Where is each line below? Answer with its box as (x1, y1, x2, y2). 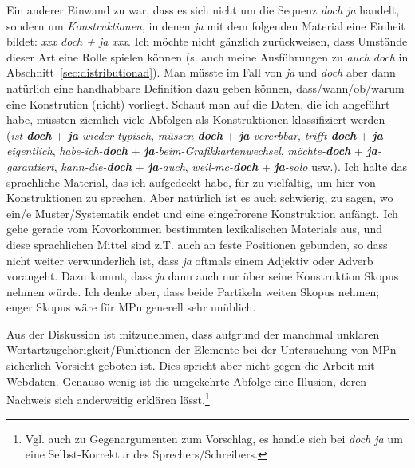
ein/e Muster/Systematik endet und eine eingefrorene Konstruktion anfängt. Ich (6, 204, 398, 221)
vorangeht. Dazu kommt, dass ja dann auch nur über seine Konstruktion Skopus (6, 268, 399, 284)
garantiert (6, 157, 54, 174)
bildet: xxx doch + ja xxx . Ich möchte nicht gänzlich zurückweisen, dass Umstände (6, 33, 408, 50)
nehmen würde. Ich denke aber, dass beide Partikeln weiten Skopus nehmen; (6, 283, 380, 299)
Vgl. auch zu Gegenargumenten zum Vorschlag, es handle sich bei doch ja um (25, 430, 403, 446)
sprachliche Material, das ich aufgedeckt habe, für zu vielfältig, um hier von (6, 173, 376, 190)
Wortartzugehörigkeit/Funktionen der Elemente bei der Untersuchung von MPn (6, 341, 397, 358)
